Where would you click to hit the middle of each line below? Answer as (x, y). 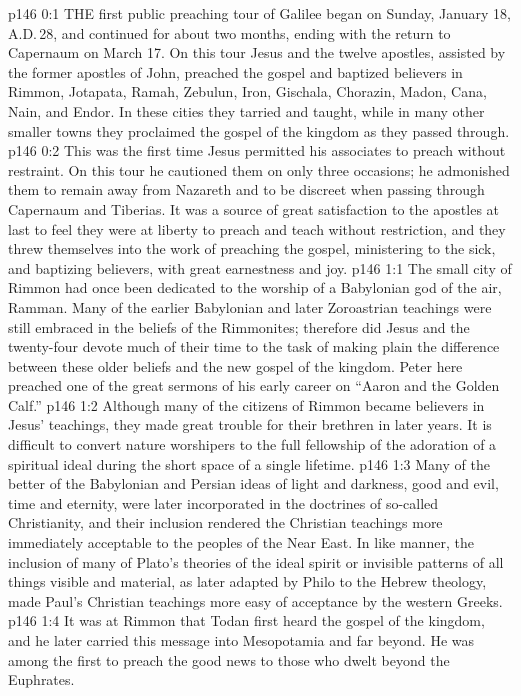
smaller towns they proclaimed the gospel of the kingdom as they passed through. (259, 130)
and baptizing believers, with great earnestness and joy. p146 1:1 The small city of (260, 267)
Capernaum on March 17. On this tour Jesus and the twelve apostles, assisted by (257, 52)
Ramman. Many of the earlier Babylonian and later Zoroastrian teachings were (250, 306)
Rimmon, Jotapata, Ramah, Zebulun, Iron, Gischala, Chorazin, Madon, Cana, (247, 91)
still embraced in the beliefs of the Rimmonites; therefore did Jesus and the (239, 326)
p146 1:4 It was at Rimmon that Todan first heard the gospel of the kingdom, (246, 620)
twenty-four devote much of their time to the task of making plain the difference (254, 346)
